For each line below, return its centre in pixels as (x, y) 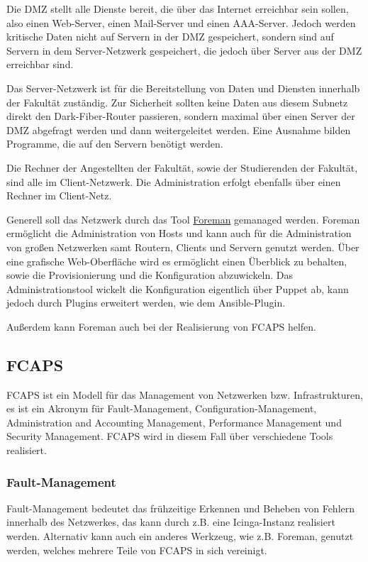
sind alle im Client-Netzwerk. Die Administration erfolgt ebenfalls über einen (174, 181)
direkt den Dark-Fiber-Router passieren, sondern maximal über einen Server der (181, 116)
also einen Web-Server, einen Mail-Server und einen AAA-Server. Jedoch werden (181, 22)
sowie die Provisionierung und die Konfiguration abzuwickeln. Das (150, 275)
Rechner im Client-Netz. (59, 195)
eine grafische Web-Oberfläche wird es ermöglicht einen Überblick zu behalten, (177, 261)
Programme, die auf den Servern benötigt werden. (115, 144)
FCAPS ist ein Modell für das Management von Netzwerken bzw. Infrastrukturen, (185, 394)
